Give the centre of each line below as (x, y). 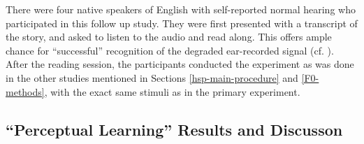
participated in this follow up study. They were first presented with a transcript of (182, 23)
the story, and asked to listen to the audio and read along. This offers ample (169, 37)
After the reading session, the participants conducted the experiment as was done (180, 64)
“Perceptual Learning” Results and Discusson (174, 129)
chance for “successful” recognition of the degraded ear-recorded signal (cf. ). (170, 50)
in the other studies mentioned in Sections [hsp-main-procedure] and (152, 77)
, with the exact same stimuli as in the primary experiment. (172, 91)
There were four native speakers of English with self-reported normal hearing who (181, 9)
